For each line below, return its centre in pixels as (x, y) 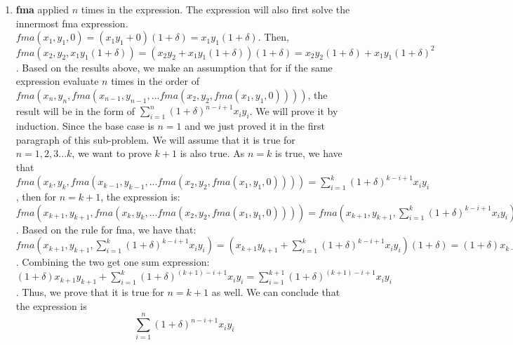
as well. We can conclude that (276, 292)
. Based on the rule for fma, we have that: (106, 229)
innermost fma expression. (72, 23)
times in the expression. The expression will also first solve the (215, 9)
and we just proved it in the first (255, 126)
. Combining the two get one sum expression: (113, 262)
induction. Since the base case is (85, 126)
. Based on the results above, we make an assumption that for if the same (174, 67)
